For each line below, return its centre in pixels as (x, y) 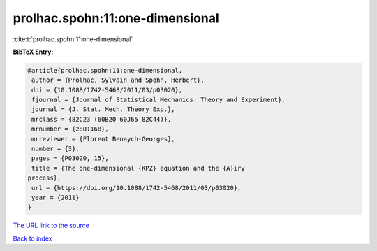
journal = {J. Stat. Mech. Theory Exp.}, (103, 109)
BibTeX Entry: (33, 52)
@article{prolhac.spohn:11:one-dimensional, (105, 70)
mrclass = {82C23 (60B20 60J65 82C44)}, (102, 119)
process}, (44, 178)
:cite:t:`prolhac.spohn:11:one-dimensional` (73, 39)
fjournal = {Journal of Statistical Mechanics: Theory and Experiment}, (158, 100)
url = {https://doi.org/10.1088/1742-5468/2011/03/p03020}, (136, 188)
